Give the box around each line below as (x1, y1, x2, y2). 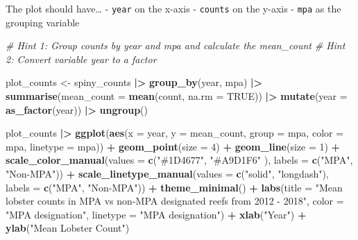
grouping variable (6, 15, 80, 29)
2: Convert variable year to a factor (6, 51, 157, 66)
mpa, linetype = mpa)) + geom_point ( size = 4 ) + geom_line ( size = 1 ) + (6, 139, 341, 153)
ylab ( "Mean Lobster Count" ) (6, 221, 130, 235)
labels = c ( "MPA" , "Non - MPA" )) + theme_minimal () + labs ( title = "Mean (6, 180, 343, 194)
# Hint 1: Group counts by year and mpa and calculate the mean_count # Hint (6, 38, 346, 53)
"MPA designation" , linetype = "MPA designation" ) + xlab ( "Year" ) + (6, 207, 307, 221)
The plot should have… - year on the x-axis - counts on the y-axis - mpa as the (6, 1, 341, 15)
